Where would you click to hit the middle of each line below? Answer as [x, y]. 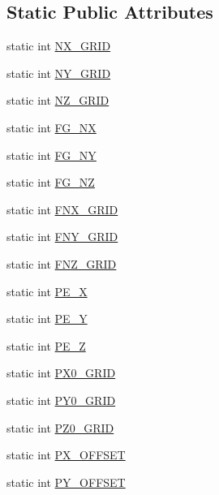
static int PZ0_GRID [60, 427]
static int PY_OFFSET [66, 482]
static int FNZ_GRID [62, 263]
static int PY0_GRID [61, 400]
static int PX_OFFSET [66, 455]
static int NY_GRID [59, 73]
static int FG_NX [52, 127]
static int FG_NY [52, 155]
